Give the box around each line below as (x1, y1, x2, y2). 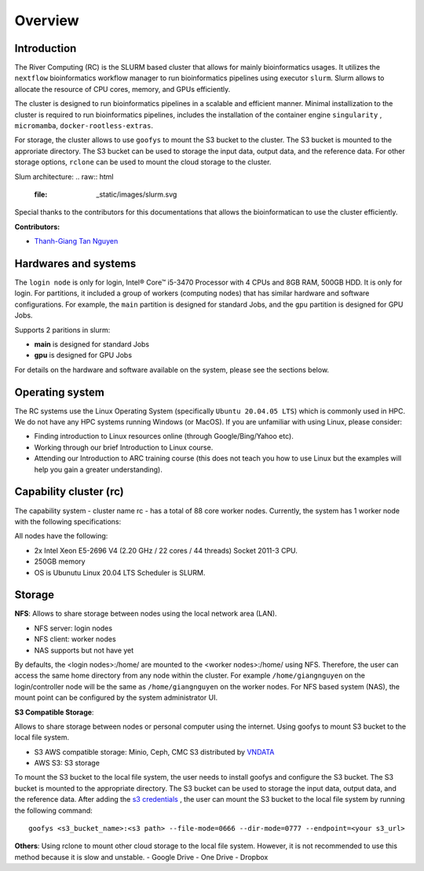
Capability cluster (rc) (14, 485, 125, 498)
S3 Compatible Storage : (14, 707, 94, 717)
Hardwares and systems (14, 256, 137, 270)
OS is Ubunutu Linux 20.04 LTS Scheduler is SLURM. (34, 568, 206, 577)
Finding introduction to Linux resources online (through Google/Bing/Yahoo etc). (34, 432, 294, 441)
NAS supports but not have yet (34, 645, 134, 655)
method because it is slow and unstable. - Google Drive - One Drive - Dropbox (14, 852, 269, 862)
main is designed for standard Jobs (34, 340, 149, 349)
